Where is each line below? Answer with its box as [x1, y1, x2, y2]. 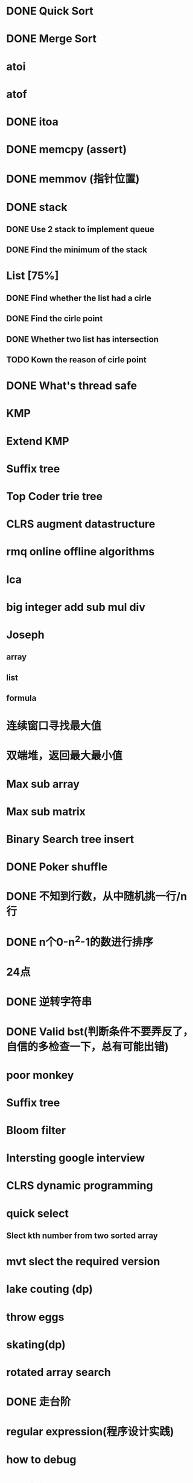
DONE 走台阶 [6, 1395, 71, 1409]
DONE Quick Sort [6, 4, 93, 18]
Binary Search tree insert [6, 833, 134, 846]
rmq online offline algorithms [6, 545, 155, 559]
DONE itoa [6, 115, 59, 128]
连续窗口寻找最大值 [6, 719, 102, 733]
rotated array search [6, 1365, 112, 1379]
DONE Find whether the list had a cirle [6, 293, 152, 303]
